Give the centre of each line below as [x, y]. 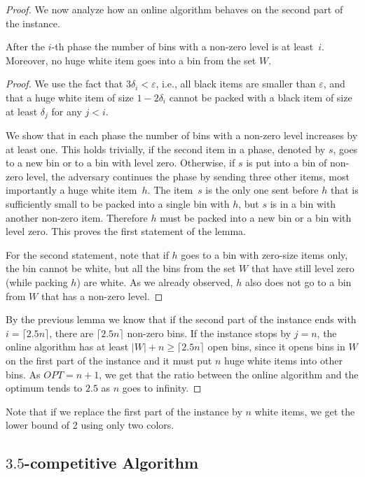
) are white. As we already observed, [155, 282]
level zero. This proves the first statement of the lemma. [126, 231]
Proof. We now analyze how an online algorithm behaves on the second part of [174, 9]
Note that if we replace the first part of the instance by [124, 411]
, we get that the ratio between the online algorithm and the [229, 374]
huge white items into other [283, 360]
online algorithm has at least [67, 347]
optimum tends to [44, 388]
